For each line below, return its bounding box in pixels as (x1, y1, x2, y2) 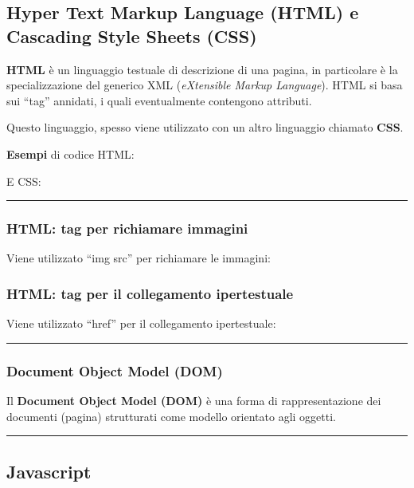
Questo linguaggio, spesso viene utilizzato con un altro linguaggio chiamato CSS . (6, 119, 404, 136)
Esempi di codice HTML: (6, 145, 135, 162)
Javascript (6, 458, 92, 483)
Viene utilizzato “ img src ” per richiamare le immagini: (6, 250, 271, 266)
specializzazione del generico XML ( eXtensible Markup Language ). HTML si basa (6, 77, 403, 93)
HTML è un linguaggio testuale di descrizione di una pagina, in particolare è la (6, 61, 398, 77)
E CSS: (6, 172, 41, 189)
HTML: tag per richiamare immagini (6, 218, 248, 238)
